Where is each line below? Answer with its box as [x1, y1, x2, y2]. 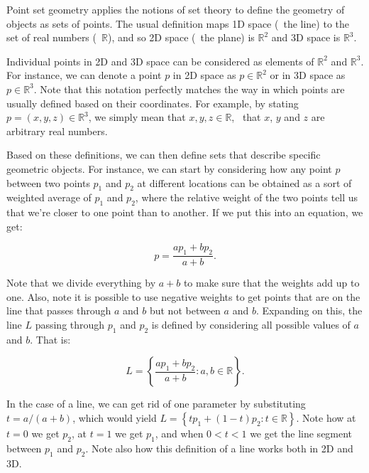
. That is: [30, 331, 71, 346]
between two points [6, 175, 90, 190]
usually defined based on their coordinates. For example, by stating [6, 95, 299, 110]
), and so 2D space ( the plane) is [107, 30, 255, 45]
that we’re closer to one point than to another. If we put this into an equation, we [6, 205, 363, 220]
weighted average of [6, 190, 92, 205]
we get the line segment [250, 425, 353, 440]
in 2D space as [172, 68, 236, 83]
